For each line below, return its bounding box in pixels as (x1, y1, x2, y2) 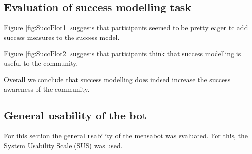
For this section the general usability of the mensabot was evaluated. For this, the (4, 130, 248, 140)
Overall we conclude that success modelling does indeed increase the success (4, 74, 231, 84)
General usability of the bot (4, 108, 147, 123)
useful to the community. (4, 58, 78, 68)
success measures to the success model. (4, 32, 120, 42)
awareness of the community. (4, 84, 90, 94)
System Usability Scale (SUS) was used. (4, 140, 123, 150)
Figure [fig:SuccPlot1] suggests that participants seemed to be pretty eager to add (4, 22, 248, 33)
